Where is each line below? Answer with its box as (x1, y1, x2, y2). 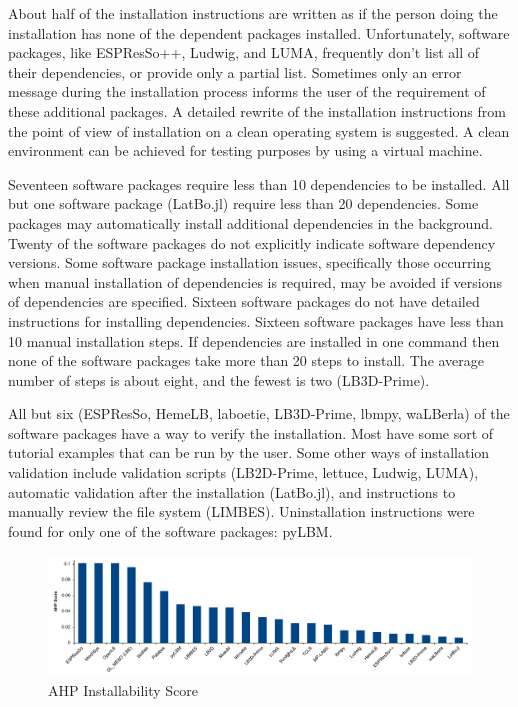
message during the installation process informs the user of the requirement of (8, 81, 486, 102)
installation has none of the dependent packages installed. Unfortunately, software (8, 22, 510, 43)
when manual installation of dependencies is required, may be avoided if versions (8, 271, 503, 292)
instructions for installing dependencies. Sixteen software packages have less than (8, 310, 504, 331)
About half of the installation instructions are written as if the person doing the (8, 3, 498, 23)
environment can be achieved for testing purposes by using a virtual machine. (8, 140, 483, 161)
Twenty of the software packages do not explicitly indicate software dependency (8, 232, 496, 253)
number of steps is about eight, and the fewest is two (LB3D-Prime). (8, 369, 430, 390)
